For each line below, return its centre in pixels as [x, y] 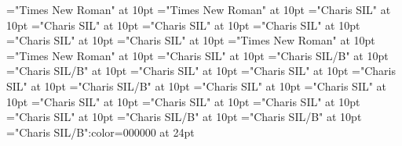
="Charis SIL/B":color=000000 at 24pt [100, 132]
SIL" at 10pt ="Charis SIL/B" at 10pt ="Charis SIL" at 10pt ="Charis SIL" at [197, 85]
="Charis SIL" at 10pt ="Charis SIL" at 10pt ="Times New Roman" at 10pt [191, 40]
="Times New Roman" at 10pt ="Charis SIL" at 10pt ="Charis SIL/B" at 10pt [197, 55]
